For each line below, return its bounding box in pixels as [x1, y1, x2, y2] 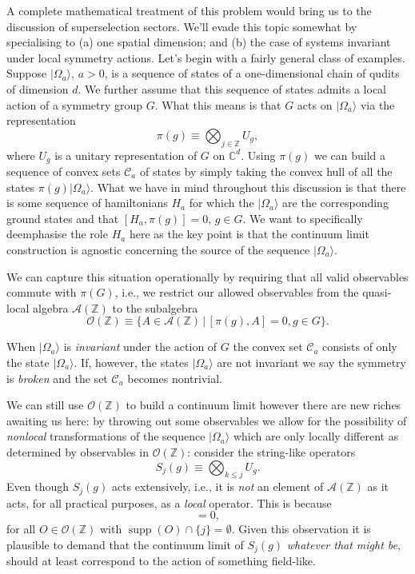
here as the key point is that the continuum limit [129, 225, 369, 242]
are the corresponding [282, 194, 389, 211]
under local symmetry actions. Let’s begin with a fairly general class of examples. [6, 49, 405, 66]
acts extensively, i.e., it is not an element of [111, 478, 324, 495]
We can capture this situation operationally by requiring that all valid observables [6, 268, 409, 285]
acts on [297, 96, 333, 113]
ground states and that [6, 209, 119, 226]
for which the [189, 194, 254, 211]
